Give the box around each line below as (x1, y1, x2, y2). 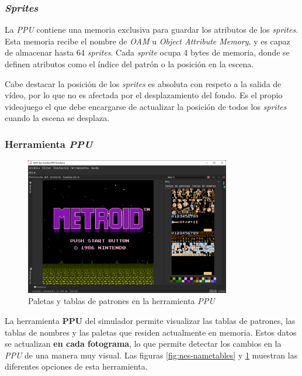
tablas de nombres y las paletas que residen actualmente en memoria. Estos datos (5, 326, 297, 338)
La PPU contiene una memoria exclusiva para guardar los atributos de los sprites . (5, 23, 298, 36)
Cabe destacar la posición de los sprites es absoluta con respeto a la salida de (5, 77, 282, 89)
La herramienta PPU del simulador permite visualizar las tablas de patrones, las (5, 314, 296, 326)
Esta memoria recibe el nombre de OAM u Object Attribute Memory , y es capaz (5, 35, 290, 47)
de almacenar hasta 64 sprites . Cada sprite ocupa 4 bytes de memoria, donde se (5, 46, 290, 58)
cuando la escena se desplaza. (5, 112, 110, 124)
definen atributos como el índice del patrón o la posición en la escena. (5, 58, 254, 70)
